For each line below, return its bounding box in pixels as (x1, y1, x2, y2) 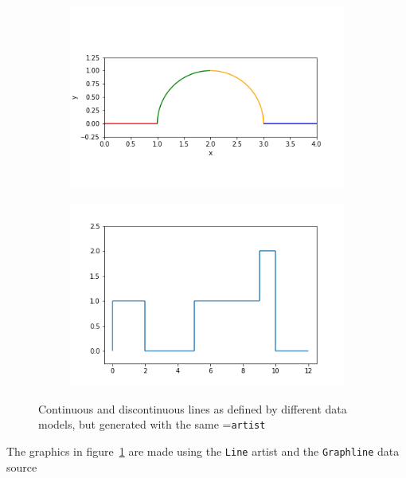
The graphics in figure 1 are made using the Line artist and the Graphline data (6, 443, 400, 460)
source (6, 458, 37, 475)
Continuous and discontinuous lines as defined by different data (38, 400, 347, 417)
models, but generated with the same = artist (38, 416, 266, 433)
